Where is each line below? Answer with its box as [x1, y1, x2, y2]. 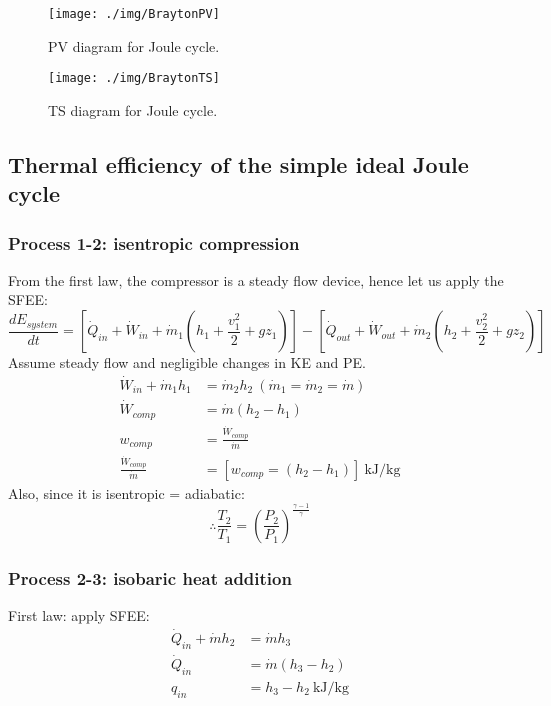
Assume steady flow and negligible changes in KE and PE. [8, 352, 366, 373]
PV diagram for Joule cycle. [48, 35, 220, 56]
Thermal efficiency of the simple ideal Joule [8, 148, 469, 179]
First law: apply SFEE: [8, 605, 150, 626]
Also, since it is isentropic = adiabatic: [8, 482, 245, 503]
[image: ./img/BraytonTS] [48, 71, 220, 86]
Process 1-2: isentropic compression [8, 230, 300, 255]
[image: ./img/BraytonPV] [48, 7, 220, 21]
